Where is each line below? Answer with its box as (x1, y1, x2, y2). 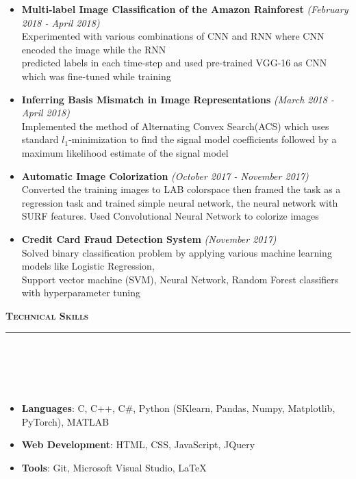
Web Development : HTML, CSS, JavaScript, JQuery (21, 437, 255, 452)
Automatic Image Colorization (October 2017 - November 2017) (21, 168, 309, 183)
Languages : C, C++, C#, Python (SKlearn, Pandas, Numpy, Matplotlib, (21, 401, 335, 415)
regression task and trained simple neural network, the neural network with (21, 195, 338, 209)
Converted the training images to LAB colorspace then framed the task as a (21, 182, 341, 196)
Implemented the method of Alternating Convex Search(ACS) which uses (21, 118, 329, 133)
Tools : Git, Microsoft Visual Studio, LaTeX (21, 461, 207, 475)
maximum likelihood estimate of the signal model (21, 145, 229, 159)
